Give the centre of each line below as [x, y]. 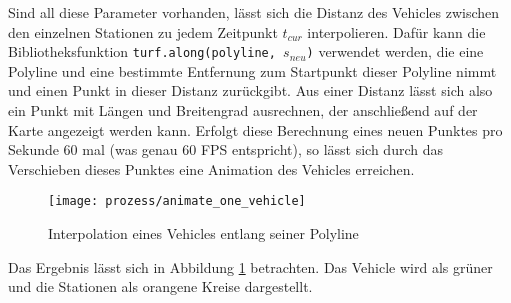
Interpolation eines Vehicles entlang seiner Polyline [203, 233]
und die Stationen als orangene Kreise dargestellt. [160, 286]
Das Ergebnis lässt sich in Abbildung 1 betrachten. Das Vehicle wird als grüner [250, 266]
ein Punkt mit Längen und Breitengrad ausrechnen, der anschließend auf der [243, 110]
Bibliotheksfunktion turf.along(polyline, [142, 51]
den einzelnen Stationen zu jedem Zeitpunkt [143, 31]
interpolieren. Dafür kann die [396, 31]
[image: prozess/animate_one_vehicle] [177, 201]
